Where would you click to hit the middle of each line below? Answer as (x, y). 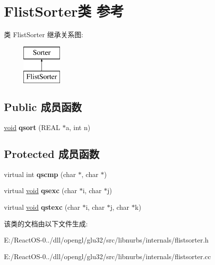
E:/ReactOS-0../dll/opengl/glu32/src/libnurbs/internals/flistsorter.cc (107, 256)
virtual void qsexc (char (41, 190)
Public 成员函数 (43, 107)
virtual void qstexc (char (42, 207)
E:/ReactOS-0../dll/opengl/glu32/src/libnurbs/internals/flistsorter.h (106, 240)
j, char (120, 207)
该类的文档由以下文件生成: (46, 223)
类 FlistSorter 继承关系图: (44, 34)
